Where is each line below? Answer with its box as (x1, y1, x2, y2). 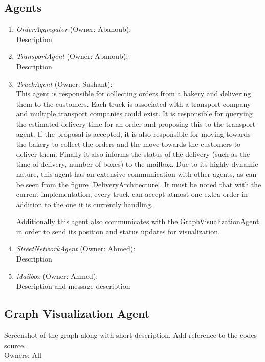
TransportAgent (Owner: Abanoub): (16, 51, 128, 62)
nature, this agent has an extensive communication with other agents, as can (16, 168, 257, 179)
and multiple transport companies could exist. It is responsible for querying (16, 108, 253, 119)
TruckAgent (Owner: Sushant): (16, 78, 113, 89)
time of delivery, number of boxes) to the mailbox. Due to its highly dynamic (16, 158, 258, 169)
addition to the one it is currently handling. (16, 198, 153, 209)
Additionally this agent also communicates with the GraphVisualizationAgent (16, 216, 259, 227)
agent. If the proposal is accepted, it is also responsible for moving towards (16, 128, 251, 139)
